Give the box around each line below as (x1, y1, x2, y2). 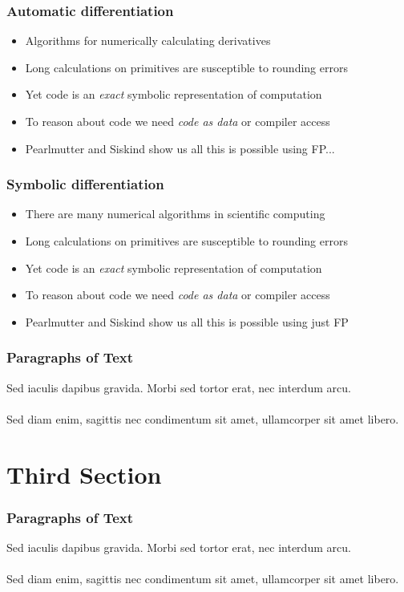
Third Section (6, 457, 162, 490)
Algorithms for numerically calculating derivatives (25, 32, 271, 49)
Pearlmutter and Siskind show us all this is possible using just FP (25, 313, 349, 330)
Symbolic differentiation (6, 174, 164, 194)
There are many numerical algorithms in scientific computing (25, 205, 325, 222)
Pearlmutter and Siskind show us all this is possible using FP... (25, 140, 335, 156)
